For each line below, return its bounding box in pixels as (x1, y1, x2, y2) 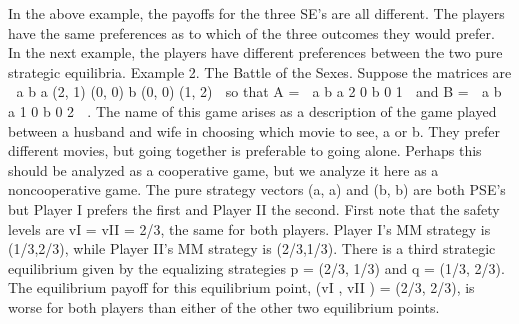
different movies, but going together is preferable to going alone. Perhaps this (8, 140, 482, 161)
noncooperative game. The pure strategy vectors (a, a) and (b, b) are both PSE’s (8, 179, 506, 200)
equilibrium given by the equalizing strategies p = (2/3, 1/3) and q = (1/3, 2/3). (8, 257, 505, 278)
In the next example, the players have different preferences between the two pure (8, 42, 503, 63)
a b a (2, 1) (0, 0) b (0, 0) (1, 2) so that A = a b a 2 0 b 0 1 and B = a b (16, 81, 502, 102)
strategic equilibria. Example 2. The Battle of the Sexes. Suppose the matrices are (8, 61, 512, 82)
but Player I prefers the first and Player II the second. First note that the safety (8, 198, 500, 219)
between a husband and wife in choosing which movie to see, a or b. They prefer (8, 120, 500, 141)
